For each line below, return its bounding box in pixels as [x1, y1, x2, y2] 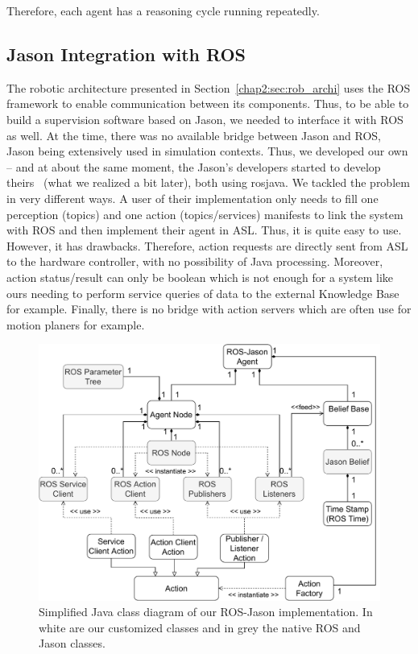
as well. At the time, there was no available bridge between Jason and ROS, [6, 126, 381, 143]
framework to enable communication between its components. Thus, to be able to [6, 95, 409, 112]
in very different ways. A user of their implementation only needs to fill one [6, 189, 379, 206]
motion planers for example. [6, 316, 145, 333]
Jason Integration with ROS [6, 41, 246, 66]
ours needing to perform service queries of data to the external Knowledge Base [6, 284, 399, 301]
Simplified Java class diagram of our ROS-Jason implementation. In [39, 603, 373, 620]
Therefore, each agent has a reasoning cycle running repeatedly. [6, 2, 320, 19]
